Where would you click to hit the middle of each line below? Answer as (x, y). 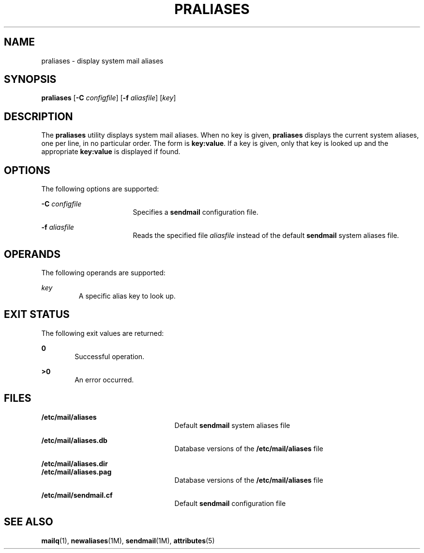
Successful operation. (110, 356)
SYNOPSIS (30, 79)
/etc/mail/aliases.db (74, 440)
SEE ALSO (29, 522)
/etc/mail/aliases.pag (76, 472)
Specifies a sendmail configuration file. (196, 212)
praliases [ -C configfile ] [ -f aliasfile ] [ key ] (109, 98)
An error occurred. (104, 379)
